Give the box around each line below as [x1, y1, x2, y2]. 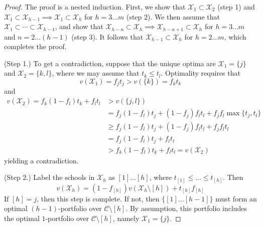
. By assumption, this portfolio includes [125, 203, 247, 213]
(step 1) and [217, 2, 255, 12]
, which [224, 31, 246, 42]
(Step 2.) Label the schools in [4, 172, 95, 182]
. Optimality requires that [161, 68, 240, 78]
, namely [112, 212, 140, 223]
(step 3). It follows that [71, 31, 144, 42]
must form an [215, 193, 257, 203]
